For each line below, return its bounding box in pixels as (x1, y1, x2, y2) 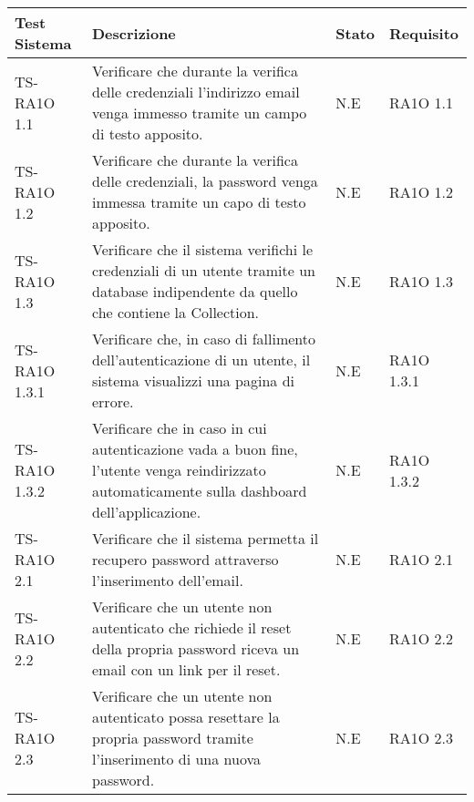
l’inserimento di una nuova (91, 748, 262, 769)
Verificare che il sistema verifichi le (91, 239, 314, 260)
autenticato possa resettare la (91, 706, 280, 727)
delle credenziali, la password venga (91, 170, 318, 191)
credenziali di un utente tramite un (91, 260, 315, 281)
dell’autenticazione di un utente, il (91, 349, 311, 370)
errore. (91, 391, 134, 412)
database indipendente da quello (91, 281, 298, 302)
